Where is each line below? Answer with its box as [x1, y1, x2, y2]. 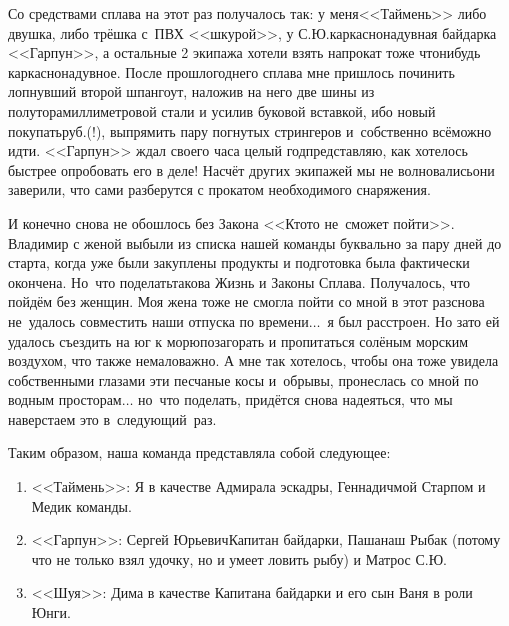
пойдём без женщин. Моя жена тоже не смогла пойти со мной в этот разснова [8, 291, 485, 312]
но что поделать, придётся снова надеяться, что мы [138, 389, 453, 410]
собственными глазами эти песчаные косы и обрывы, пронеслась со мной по [8, 369, 479, 390]
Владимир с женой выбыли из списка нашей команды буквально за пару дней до [8, 232, 502, 253]
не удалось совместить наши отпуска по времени [8, 310, 309, 331]
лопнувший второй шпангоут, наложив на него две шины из [8, 81, 375, 102]
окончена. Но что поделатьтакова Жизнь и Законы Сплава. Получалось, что [8, 271, 471, 292]
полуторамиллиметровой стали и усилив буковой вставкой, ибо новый [8, 100, 436, 121]
